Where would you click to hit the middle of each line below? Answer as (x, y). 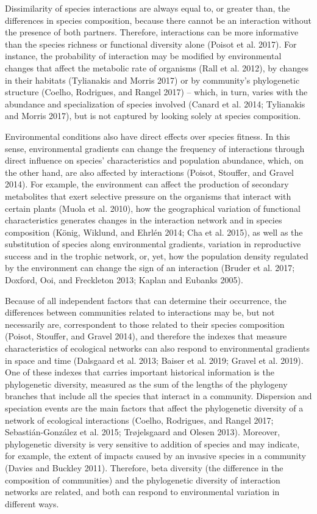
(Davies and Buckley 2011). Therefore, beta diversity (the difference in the (144, 467)
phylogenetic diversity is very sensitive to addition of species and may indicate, (152, 443)
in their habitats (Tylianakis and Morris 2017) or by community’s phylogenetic (152, 80)
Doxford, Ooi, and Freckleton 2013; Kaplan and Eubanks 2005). (124, 280)
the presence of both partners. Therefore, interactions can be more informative (152, 32)
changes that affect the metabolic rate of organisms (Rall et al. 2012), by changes (157, 67)
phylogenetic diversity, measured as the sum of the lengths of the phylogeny (146, 384)
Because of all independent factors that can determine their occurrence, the (146, 300)
